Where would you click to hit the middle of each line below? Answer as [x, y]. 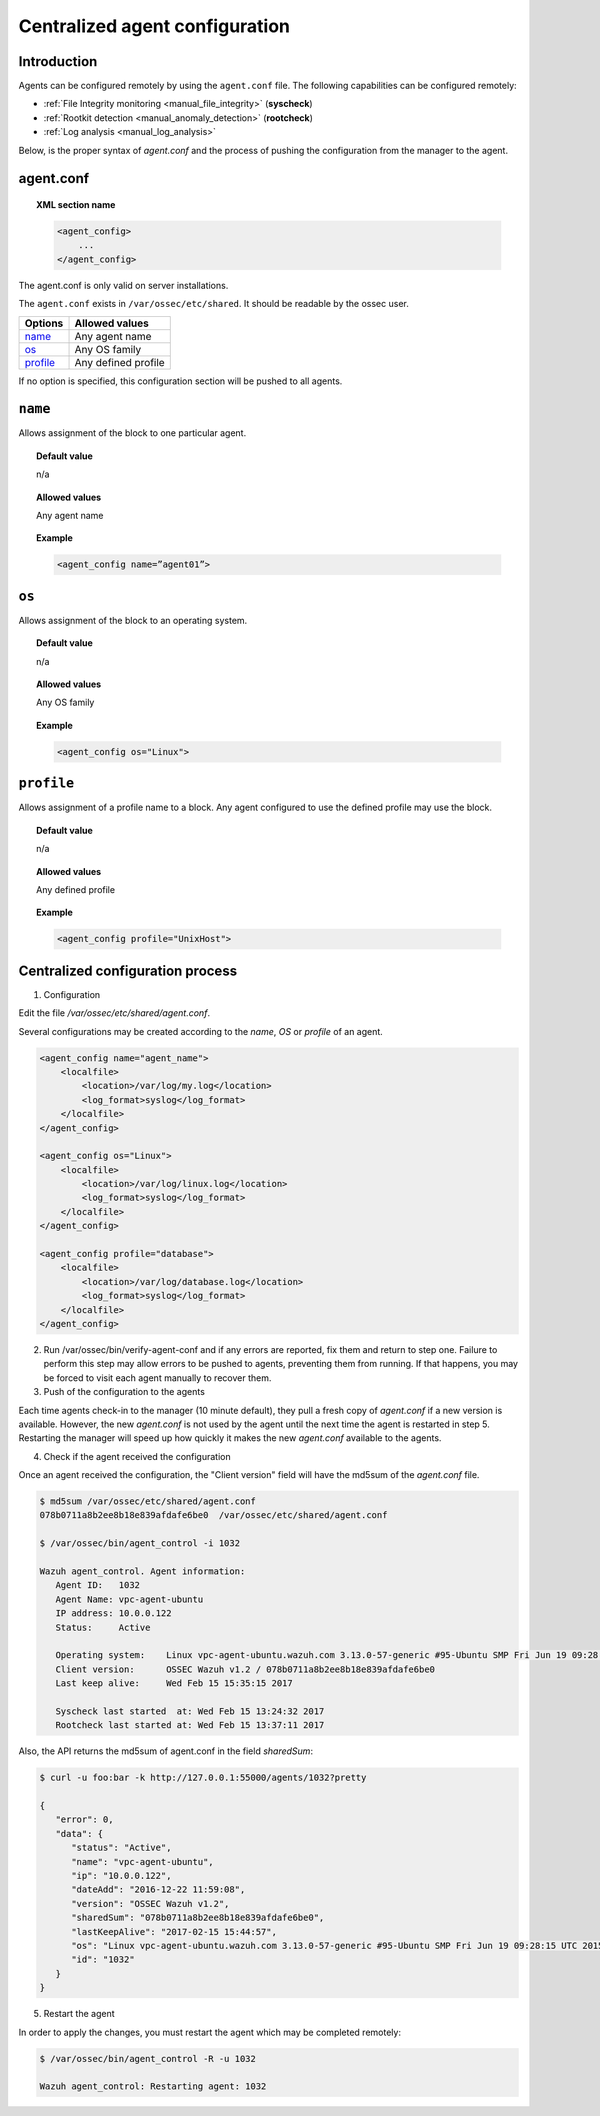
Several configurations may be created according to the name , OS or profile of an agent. [201, 1031]
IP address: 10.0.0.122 [113, 1613]
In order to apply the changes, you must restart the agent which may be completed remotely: [210, 2032]
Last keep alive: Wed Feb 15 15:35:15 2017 [174, 1683]
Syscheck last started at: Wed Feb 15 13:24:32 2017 [190, 1711]
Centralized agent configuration [154, 26]
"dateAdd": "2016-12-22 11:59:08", [158, 1889]
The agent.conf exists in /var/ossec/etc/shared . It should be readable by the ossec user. [213, 304]
